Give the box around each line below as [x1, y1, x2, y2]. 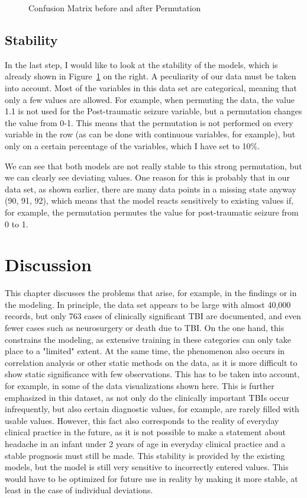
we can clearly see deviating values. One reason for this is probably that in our [5, 171, 290, 184]
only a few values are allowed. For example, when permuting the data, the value [5, 93, 295, 105]
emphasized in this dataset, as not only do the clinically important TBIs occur [5, 391, 289, 403]
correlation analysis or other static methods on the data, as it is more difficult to [5, 356, 298, 368]
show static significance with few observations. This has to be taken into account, [5, 368, 300, 380]
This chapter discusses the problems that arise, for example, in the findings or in [5, 287, 297, 299]
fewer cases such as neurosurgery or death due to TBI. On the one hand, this [5, 322, 285, 334]
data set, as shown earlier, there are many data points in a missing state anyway [5, 182, 296, 195]
